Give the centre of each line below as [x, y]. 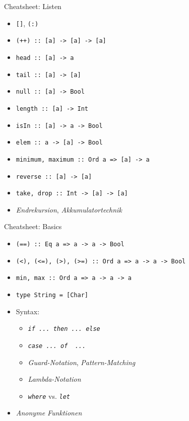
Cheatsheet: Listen [33, 6]
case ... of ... [57, 346]
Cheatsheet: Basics [33, 226]
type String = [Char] [52, 295]
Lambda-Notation [54, 379]
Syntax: [28, 311]
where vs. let [49, 396]
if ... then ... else [64, 329]
